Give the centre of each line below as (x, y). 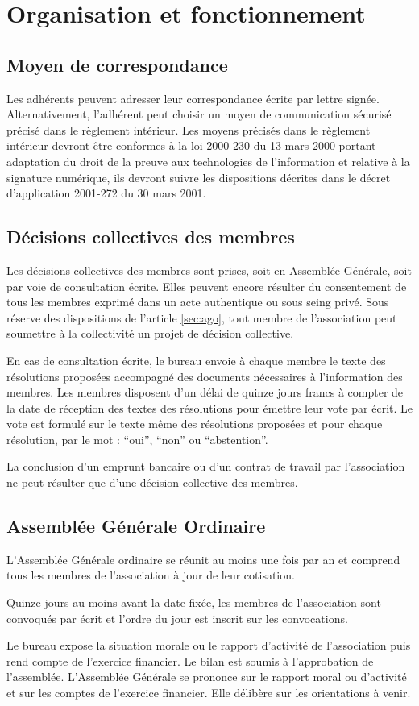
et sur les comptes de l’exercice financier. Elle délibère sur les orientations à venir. (209, 693)
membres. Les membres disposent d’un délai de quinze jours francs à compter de (205, 392)
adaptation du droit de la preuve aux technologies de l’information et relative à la (208, 161)
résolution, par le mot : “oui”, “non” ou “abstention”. (137, 439)
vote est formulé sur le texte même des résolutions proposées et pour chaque (195, 424)
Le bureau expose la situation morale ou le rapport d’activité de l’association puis (209, 645)
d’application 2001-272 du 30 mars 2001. (106, 193)
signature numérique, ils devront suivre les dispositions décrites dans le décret (199, 177)
